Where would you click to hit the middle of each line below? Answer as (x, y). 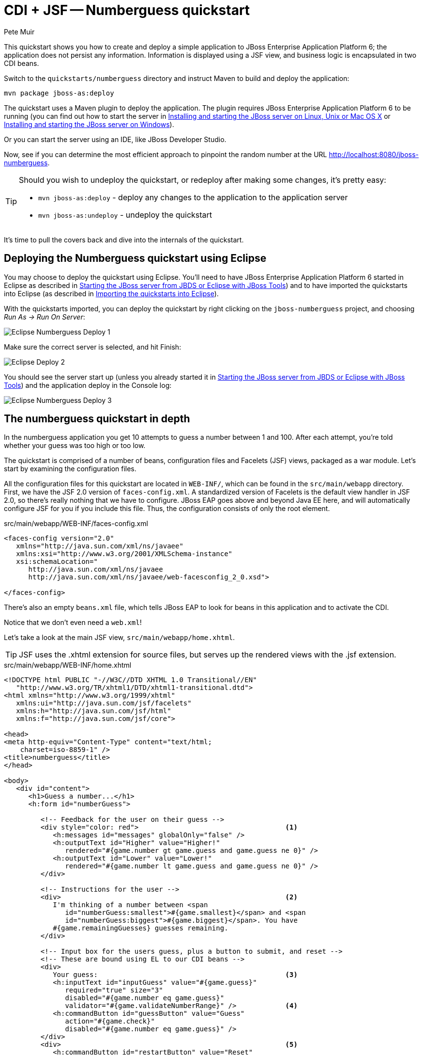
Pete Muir (19, 32)
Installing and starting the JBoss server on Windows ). (89, 124)
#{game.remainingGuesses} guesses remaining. (141, 928)
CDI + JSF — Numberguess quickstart (127, 10)
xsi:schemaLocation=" (57, 562)
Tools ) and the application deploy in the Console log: (88, 385)
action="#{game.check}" (110, 1021)
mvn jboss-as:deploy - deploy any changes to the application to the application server (193, 197)
